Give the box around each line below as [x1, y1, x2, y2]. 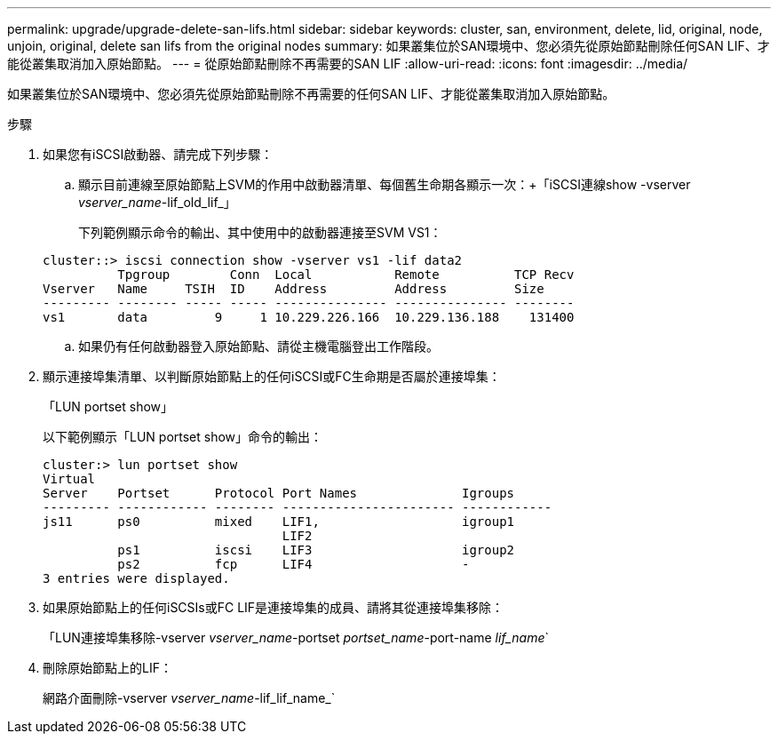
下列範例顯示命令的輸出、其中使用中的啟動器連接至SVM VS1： [78, 225, 442, 240]
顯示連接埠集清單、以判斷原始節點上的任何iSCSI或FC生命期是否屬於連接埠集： [43, 369, 501, 384]
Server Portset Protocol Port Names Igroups [43, 486, 515, 500]
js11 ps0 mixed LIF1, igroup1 [43, 514, 515, 529]
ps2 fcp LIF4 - [117, 557, 470, 571]
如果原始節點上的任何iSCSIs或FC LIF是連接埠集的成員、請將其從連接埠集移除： [43, 600, 504, 615]
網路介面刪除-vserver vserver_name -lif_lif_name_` [43, 690, 336, 705]
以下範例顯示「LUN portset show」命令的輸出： [43, 429, 323, 444]
